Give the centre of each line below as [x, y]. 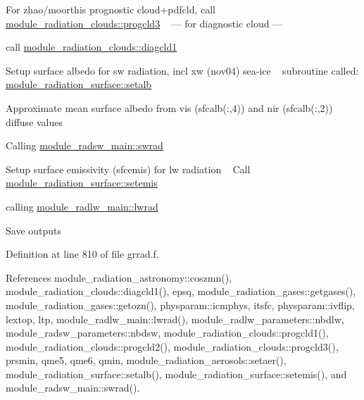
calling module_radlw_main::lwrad [82, 206]
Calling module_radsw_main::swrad [84, 145]
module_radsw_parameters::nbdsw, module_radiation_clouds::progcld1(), [167, 333]
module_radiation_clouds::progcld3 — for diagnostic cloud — [144, 23]
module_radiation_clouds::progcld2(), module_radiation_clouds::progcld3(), [172, 346]
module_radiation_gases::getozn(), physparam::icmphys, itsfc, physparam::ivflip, [180, 305]
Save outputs [34, 230]
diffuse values [34, 121]
